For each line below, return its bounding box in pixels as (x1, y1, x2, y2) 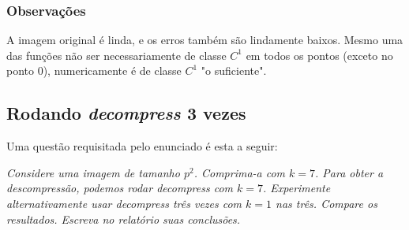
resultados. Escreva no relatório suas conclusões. (6, 210, 241, 227)
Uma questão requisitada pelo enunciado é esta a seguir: (6, 138, 278, 154)
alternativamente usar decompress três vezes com (6, 195, 242, 211)
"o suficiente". (201, 62, 267, 79)
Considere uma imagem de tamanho (6, 164, 180, 180)
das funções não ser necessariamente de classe (6, 46, 227, 63)
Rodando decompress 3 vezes (6, 101, 246, 125)
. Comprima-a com (193, 164, 286, 180)
